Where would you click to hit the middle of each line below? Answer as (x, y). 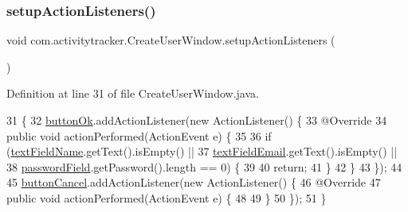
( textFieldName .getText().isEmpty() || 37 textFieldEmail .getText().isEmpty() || (202, 151)
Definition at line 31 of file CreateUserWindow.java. (133, 93)
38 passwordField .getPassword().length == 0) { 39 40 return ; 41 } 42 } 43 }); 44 (204, 166)
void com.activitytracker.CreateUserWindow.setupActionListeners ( (171, 40)
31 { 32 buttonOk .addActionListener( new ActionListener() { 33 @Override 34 (197, 120)
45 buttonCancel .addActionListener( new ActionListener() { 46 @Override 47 (194, 182)
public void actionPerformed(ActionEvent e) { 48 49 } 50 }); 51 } (167, 197)
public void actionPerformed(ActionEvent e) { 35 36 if (139, 135)
